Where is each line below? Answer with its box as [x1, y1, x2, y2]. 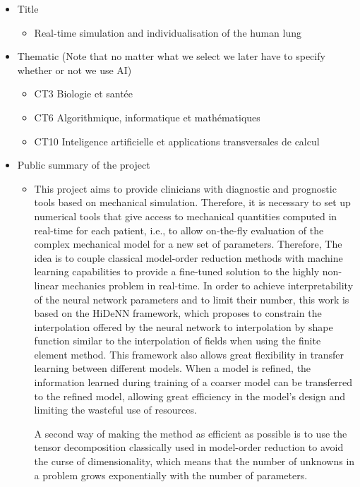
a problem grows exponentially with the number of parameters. [34, 467, 308, 482]
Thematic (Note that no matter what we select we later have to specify [17, 49, 325, 64]
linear [34, 277, 59, 292]
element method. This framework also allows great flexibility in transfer [34, 347, 344, 361]
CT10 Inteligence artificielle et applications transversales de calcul [34, 133, 320, 148]
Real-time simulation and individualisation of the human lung [34, 25, 301, 40]
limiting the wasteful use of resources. [34, 402, 197, 417]
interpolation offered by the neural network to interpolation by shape [34, 319, 333, 334]
